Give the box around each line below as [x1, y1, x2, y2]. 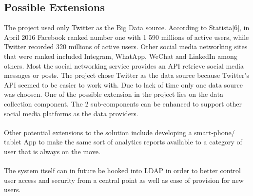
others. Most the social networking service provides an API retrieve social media [4, 60, 244, 71]
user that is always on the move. [4, 146, 100, 156]
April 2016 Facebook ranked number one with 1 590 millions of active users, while [4, 32, 249, 42]
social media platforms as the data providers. [4, 108, 138, 118]
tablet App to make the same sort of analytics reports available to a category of [4, 137, 242, 147]
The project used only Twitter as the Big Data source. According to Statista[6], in [4, 22, 250, 33]
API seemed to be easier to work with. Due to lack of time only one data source [4, 79, 243, 89]
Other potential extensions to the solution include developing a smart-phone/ [4, 127, 235, 137]
